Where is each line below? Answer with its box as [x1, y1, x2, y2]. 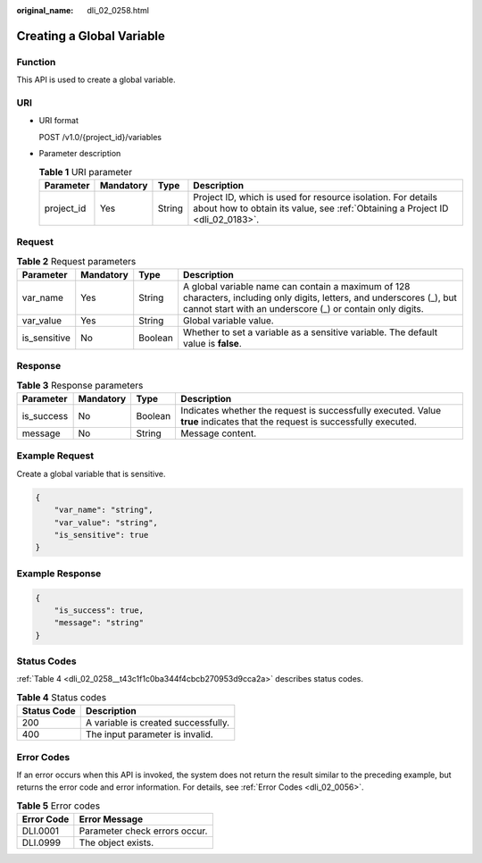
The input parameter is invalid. [85, 728, 213, 741]
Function [16, 55, 56, 68]
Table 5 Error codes [16, 800, 101, 812]
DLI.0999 [21, 836, 62, 849]
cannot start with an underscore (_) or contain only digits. [183, 302, 424, 314]
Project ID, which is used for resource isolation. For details [193, 190, 437, 203]
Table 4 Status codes [16, 691, 107, 704]
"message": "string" [54, 617, 145, 628]
